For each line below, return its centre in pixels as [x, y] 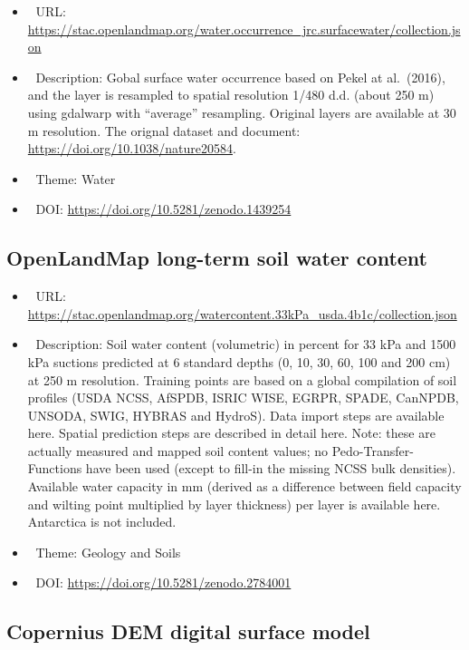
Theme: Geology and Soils [108, 552]
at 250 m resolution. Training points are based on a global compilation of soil [242, 379]
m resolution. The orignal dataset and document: [164, 130]
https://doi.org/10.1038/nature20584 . [132, 148]
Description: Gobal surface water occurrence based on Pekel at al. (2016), [240, 77]
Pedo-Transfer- [373, 450]
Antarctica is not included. [102, 522]
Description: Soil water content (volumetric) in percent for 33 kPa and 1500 [246, 344]
